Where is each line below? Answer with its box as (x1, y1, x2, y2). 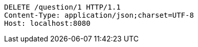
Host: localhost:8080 (4, 19, 91, 27)
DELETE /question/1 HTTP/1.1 (4, 3, 121, 11)
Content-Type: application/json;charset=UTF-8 (4, 11, 194, 19)
